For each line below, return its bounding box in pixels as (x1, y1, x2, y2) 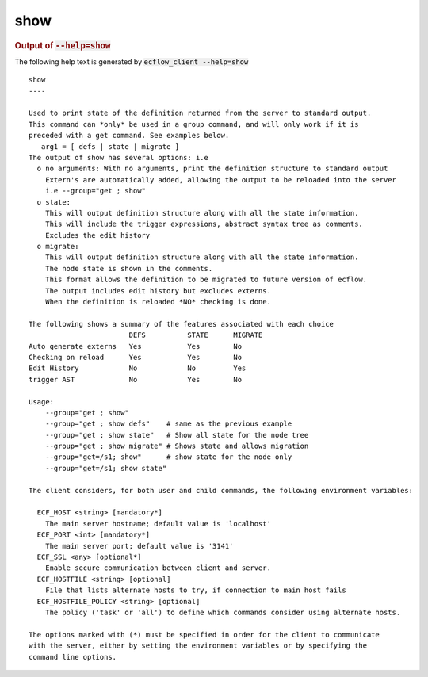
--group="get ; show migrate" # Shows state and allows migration (44, 442, 309, 451)
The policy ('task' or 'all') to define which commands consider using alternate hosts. (44, 607, 401, 617)
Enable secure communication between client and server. (44, 564, 271, 572)
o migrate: (36, 242, 79, 251)
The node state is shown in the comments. (44, 264, 213, 273)
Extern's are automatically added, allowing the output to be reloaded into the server (44, 175, 396, 184)
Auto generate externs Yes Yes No (29, 342, 242, 350)
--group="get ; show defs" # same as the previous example (44, 419, 292, 428)
